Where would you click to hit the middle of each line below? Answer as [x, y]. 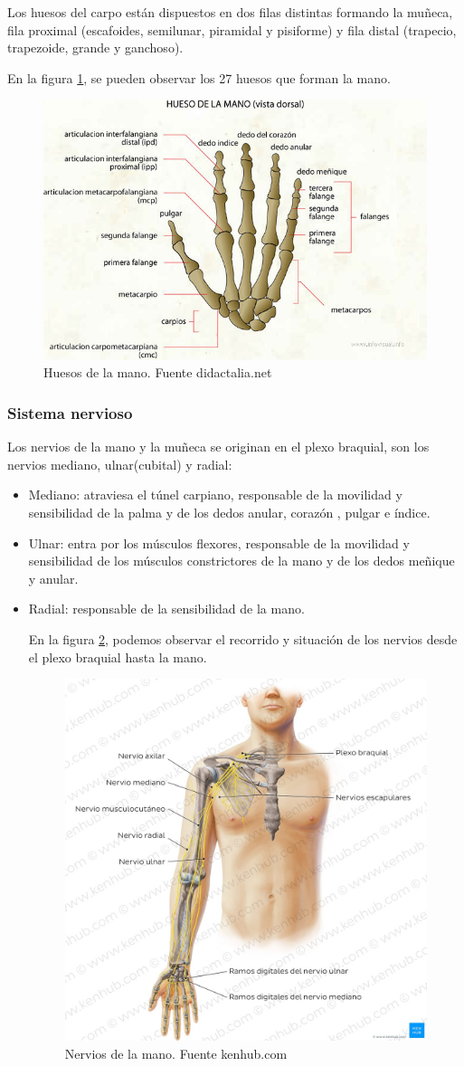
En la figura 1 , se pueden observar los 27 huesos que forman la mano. [199, 77]
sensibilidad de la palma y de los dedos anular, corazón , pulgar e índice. [229, 513]
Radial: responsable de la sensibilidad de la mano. [166, 609]
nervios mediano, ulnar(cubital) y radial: [120, 464]
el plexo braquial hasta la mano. [118, 657]
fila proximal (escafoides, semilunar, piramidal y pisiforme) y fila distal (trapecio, [232, 29]
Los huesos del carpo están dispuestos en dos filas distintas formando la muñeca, [230, 12]
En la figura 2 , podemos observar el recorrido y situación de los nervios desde [243, 639]
